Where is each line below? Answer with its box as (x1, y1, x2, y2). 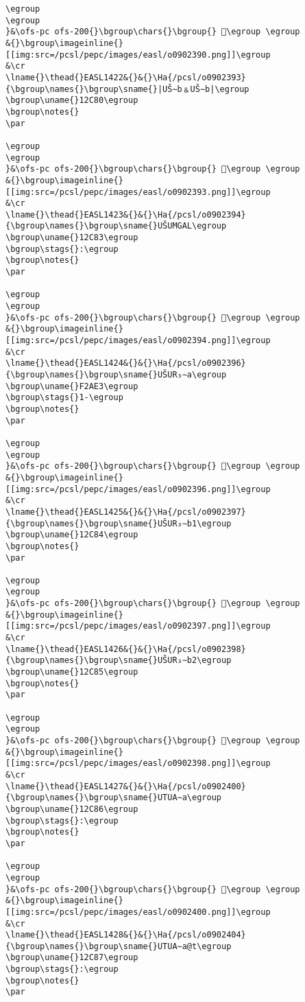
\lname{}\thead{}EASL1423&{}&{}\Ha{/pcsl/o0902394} (5, 209, 246, 220)
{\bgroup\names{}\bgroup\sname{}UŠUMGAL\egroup (5, 221, 227, 231)
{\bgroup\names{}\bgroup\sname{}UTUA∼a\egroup (5, 793, 221, 803)
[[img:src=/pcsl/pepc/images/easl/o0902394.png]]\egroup (5, 336, 271, 346)
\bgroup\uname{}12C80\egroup (5, 95, 138, 106)
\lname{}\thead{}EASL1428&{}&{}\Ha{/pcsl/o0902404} (5, 930, 246, 940)
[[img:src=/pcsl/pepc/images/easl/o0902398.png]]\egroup (5, 758, 271, 769)
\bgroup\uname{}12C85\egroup (5, 667, 138, 677)
